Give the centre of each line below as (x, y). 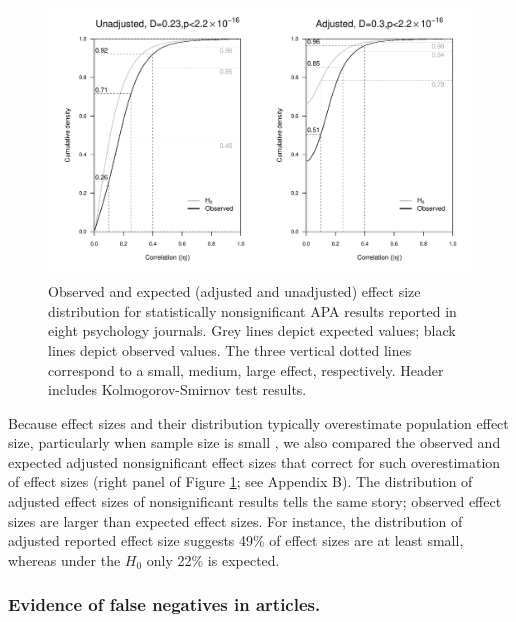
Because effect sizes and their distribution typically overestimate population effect (258, 422)
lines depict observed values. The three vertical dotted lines (230, 349)
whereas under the (64, 559)
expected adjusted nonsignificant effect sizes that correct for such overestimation (254, 461)
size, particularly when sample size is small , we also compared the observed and (254, 442)
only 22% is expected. (213, 559)
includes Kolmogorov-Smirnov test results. (177, 389)
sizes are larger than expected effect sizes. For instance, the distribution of (235, 520)
